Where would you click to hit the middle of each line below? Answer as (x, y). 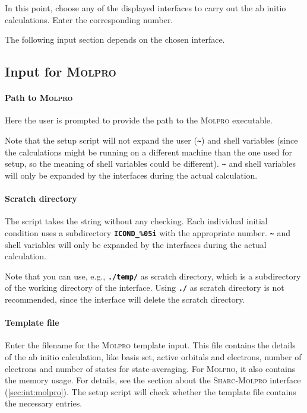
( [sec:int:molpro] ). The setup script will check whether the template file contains (151, 391)
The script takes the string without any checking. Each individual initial (136, 221)
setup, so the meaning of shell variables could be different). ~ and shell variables (150, 163)
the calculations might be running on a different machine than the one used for (149, 152)
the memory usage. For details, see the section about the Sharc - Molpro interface (153, 380)
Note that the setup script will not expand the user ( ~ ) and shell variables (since (151, 140)
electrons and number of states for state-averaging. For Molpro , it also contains (150, 368)
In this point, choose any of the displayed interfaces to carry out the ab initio (145, 8)
